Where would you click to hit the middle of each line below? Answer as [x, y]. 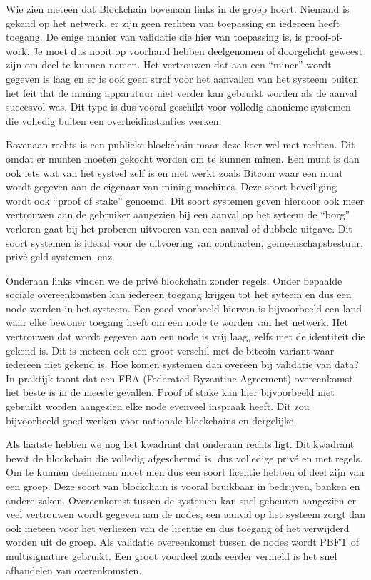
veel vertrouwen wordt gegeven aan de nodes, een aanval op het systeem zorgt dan [185, 514]
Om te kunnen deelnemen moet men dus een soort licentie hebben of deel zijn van [185, 472]
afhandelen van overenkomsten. [74, 570]
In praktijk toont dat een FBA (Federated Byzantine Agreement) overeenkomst [179, 378]
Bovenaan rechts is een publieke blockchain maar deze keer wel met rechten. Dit [181, 144]
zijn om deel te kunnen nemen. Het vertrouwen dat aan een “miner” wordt [169, 65]
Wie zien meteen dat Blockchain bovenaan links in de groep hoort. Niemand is [178, 9]
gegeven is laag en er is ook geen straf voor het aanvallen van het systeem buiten [182, 78]
